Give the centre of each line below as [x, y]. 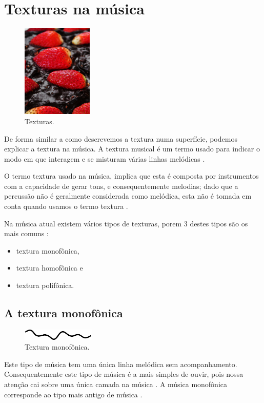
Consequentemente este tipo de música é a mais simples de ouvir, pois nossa [124, 374]
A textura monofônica [64, 313]
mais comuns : [26, 233]
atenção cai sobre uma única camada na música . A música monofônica [116, 384]
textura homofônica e [49, 268]
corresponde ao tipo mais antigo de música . [73, 394]
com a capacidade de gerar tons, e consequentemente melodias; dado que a [121, 186]
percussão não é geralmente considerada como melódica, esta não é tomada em [128, 196]
